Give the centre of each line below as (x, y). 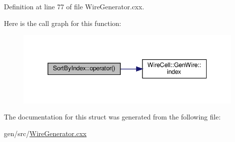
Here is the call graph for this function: (63, 23)
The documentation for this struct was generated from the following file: (112, 117)
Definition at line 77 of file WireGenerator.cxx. (74, 6)
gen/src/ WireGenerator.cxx (45, 133)
